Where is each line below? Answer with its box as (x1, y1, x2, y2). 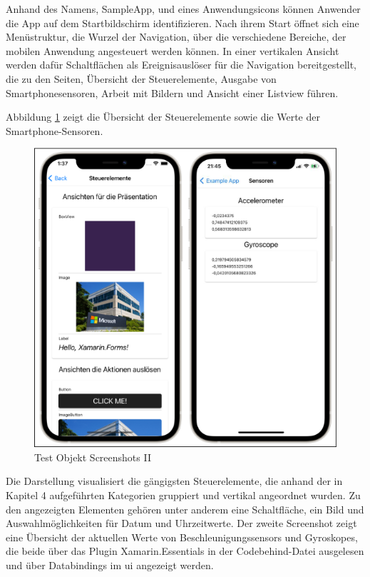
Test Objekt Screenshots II (34, 449, 151, 464)
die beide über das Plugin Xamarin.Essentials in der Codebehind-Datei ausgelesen (6, 543, 364, 558)
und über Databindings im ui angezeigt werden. (6, 557, 214, 572)
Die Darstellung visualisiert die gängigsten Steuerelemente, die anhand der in (6, 473, 343, 488)
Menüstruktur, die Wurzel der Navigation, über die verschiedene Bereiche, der (6, 29, 346, 44)
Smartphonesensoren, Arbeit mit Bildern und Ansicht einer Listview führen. (6, 85, 339, 100)
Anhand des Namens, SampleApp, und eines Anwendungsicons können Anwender (6, 1, 361, 16)
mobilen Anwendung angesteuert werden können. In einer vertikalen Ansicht (6, 43, 339, 58)
